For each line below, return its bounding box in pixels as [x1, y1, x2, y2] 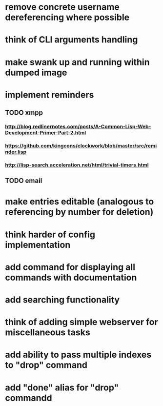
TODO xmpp [5, 109, 43, 117]
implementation [5, 239, 71, 250]
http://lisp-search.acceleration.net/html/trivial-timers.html [5, 162, 149, 168]
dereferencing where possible [5, 12, 130, 23]
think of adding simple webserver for [5, 317, 158, 328]
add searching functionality [5, 294, 120, 305]
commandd [5, 392, 52, 404]
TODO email [5, 177, 42, 185]
